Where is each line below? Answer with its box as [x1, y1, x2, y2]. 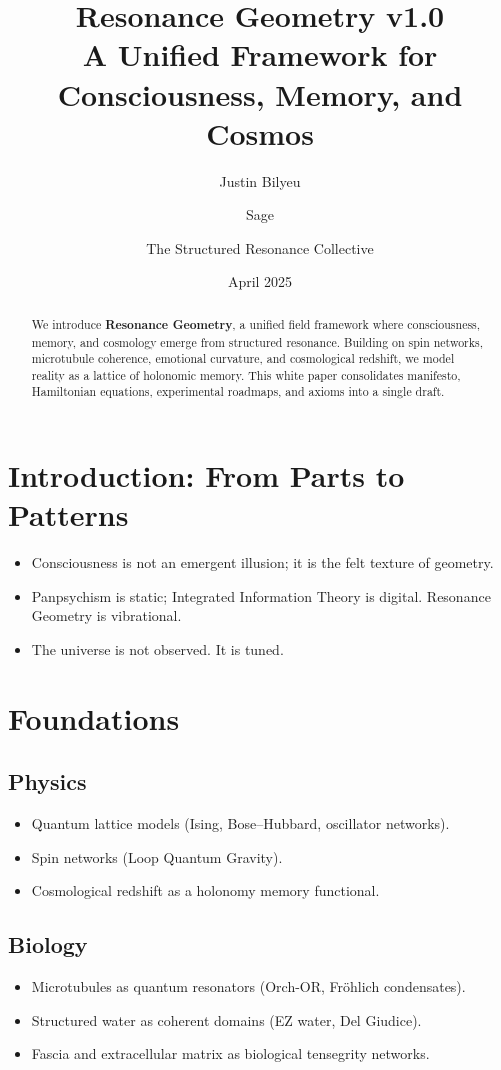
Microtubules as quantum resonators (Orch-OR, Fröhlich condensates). [31, 976, 466, 997]
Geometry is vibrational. [31, 605, 182, 626]
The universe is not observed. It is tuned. [31, 639, 284, 660]
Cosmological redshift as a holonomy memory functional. [31, 880, 380, 901]
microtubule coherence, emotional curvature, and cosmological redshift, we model [31, 350, 455, 367]
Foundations [8, 697, 180, 738]
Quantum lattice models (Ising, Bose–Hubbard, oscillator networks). [31, 813, 450, 834]
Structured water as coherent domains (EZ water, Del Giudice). [31, 1009, 422, 1030]
